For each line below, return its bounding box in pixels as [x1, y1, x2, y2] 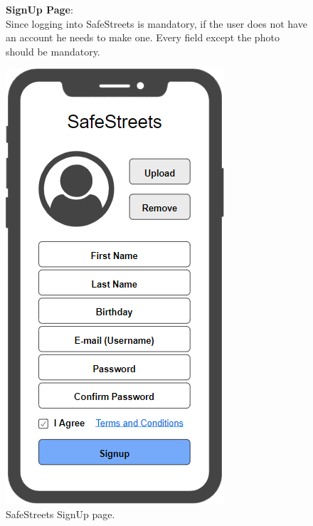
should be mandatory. [6, 43, 100, 58]
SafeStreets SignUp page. [6, 506, 115, 521]
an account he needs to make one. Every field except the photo [6, 30, 280, 45]
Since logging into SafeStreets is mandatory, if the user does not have [6, 16, 307, 31]
